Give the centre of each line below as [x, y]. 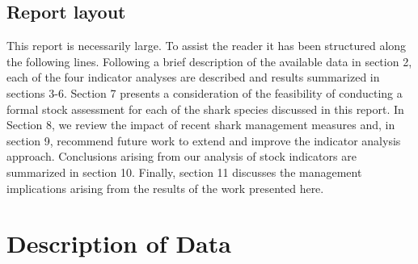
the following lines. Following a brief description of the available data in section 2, [209, 61]
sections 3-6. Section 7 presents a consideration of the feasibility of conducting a [205, 92]
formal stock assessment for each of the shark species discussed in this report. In [205, 109]
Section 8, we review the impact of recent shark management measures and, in [201, 125]
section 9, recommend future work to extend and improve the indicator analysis [204, 140]
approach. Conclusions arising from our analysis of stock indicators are [182, 156]
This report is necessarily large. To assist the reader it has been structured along [207, 46]
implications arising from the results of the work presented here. [165, 188]
